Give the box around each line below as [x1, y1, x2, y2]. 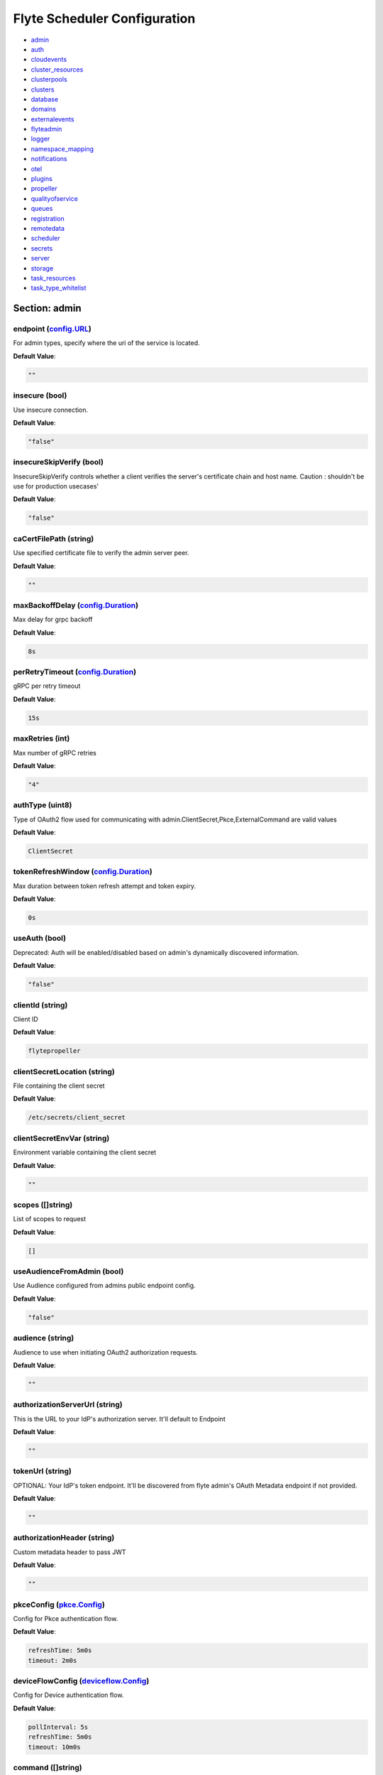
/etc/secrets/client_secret [28, 1113, 126, 1122]
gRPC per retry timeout [13, 682, 81, 690]
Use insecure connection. [13, 405, 89, 414]
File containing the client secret [13, 1081, 106, 1090]
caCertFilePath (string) [13, 533, 94, 543]
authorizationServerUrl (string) [13, 1399, 123, 1409]
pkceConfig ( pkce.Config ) [13, 1600, 106, 1610]
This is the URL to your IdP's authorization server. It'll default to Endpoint [13, 1414, 226, 1423]
